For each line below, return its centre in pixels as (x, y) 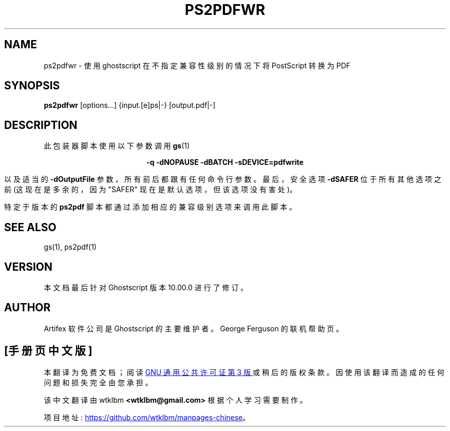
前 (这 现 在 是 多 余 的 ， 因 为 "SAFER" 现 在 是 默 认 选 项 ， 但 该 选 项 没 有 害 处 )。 (151, 190)
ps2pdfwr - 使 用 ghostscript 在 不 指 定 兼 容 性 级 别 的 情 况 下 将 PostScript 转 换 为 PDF (197, 65)
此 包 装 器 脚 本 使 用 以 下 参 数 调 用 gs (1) (117, 146)
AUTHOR (27, 308)
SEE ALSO (30, 227)
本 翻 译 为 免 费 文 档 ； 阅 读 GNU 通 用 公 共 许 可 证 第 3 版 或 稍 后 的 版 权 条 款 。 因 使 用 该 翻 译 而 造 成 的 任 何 (244, 372)
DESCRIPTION (41, 125)
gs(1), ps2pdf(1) (70, 247)
